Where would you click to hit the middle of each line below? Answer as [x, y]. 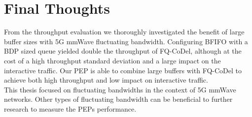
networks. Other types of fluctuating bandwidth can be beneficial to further [118, 99]
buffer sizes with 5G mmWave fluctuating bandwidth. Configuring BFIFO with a [126, 41]
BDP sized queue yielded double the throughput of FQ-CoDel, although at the [123, 51]
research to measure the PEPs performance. [70, 108]
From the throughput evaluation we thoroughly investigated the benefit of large [124, 32]
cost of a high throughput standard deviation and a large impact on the [112, 60]
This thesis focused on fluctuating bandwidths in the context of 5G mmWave [120, 89]
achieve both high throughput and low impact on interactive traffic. [106, 80]
